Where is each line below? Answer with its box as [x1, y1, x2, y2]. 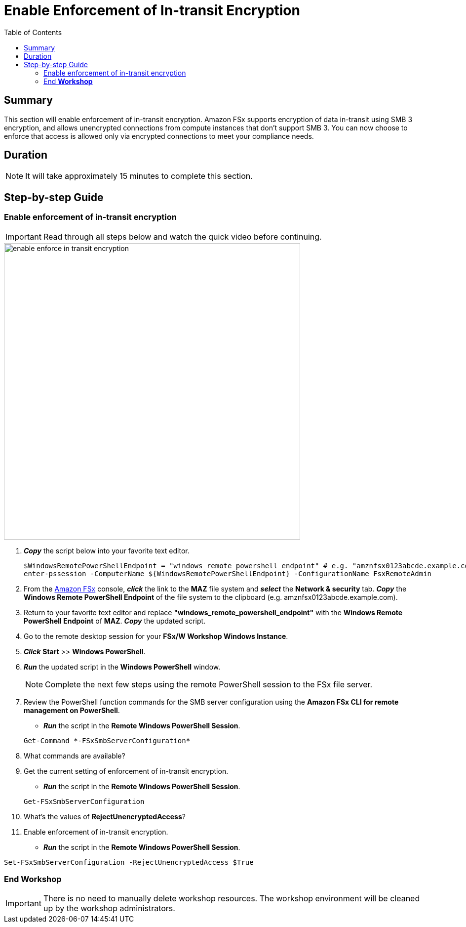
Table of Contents [4, 28, 62, 37]
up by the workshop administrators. [43, 903, 175, 914]
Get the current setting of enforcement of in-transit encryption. [24, 766, 229, 775]
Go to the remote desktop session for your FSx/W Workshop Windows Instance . [24, 632, 288, 640]
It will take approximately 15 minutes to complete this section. [25, 171, 253, 181]
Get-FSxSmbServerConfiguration [24, 797, 145, 805]
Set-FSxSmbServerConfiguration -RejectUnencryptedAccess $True [4, 858, 254, 866]
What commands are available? [24, 751, 125, 760]
